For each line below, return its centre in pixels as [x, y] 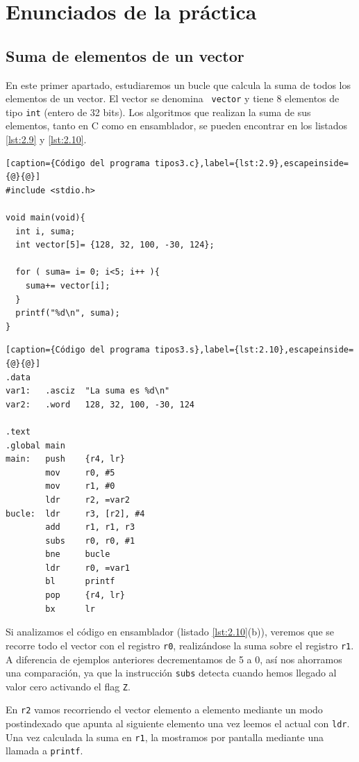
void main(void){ [45, 218]
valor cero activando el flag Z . [68, 686]
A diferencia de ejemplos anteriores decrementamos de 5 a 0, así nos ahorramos [174, 659]
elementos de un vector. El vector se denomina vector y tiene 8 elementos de [173, 98]
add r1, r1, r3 [90, 527]
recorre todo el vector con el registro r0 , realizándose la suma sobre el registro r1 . [180, 645]
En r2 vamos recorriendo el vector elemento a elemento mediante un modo [164, 710]
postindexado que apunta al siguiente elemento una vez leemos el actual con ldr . [178, 723]
